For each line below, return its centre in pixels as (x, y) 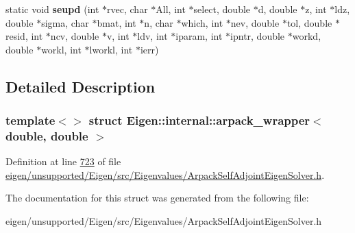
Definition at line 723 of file (63, 161)
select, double (222, 9)
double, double (47, 136)
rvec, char (127, 9)
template (30, 120)
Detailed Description (81, 86)
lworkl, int (111, 49)
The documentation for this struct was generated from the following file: (157, 198)
